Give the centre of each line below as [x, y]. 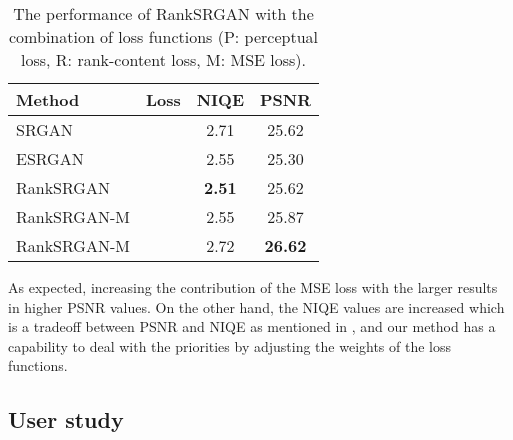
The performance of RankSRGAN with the [163, 13]
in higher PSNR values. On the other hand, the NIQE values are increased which [256, 306]
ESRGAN [50, 158]
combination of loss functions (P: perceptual [164, 36]
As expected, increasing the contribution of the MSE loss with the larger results [253, 287]
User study [66, 419]
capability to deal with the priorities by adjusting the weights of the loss [230, 345]
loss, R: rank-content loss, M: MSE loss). [164, 59]
